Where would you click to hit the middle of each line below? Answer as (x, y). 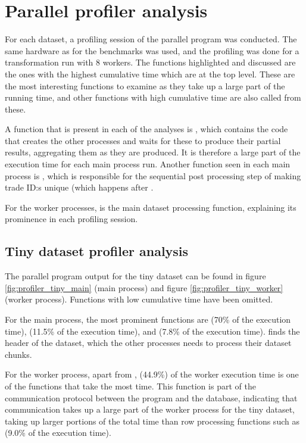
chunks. (18, 354)
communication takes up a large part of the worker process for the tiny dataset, (150, 409)
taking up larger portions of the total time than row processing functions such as (152, 421)
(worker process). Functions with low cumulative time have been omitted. (139, 299)
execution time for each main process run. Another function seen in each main (148, 164)
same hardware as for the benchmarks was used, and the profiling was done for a (152, 50)
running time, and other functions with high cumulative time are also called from (153, 97)
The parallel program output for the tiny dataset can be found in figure (135, 276)
